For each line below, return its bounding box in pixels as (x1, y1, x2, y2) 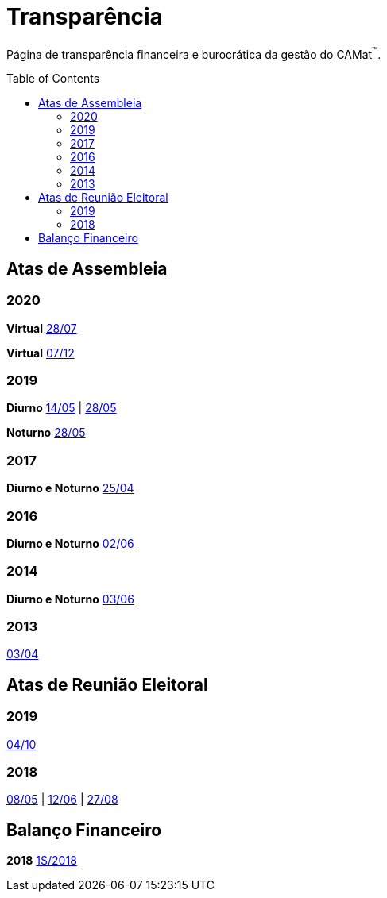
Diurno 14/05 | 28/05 (6, 401, 117, 415)
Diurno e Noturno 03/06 (6, 592, 134, 606)
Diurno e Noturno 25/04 (6, 481, 134, 495)
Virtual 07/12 (6, 345, 75, 360)
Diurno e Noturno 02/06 (6, 536, 134, 550)
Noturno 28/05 (6, 426, 86, 440)
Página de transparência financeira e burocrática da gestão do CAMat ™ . (6, 44, 381, 61)
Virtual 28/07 (6, 321, 77, 335)
